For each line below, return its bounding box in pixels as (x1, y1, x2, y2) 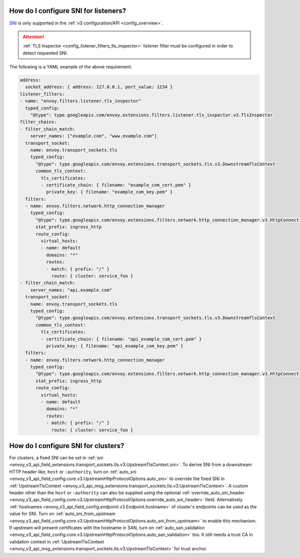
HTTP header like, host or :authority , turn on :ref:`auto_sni (9, 468, 137, 474)
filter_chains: (19, 119, 57, 125)
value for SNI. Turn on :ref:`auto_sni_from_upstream (9, 510, 115, 517)
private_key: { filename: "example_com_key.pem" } (45, 189, 173, 195)
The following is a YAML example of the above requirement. (9, 64, 132, 70)
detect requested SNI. (22, 50, 68, 56)
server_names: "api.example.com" (30, 287, 112, 292)
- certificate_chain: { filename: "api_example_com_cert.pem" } (40, 336, 202, 342)
